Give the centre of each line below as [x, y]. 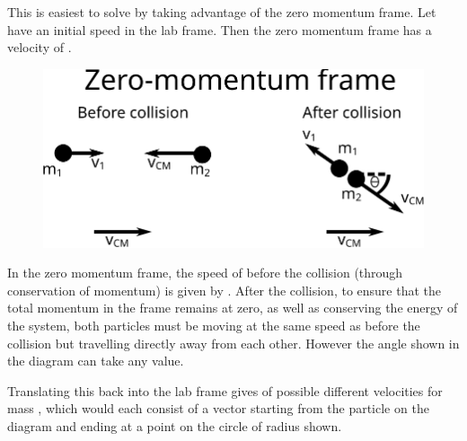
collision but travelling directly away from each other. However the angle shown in [233, 343]
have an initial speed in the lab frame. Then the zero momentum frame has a [220, 29]
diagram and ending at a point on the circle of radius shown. [175, 425]
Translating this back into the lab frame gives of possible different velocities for [225, 390]
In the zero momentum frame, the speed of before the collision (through [205, 273]
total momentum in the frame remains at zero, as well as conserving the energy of [233, 308]
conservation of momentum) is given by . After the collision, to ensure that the [225, 290]
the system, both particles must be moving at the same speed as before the [214, 325]
